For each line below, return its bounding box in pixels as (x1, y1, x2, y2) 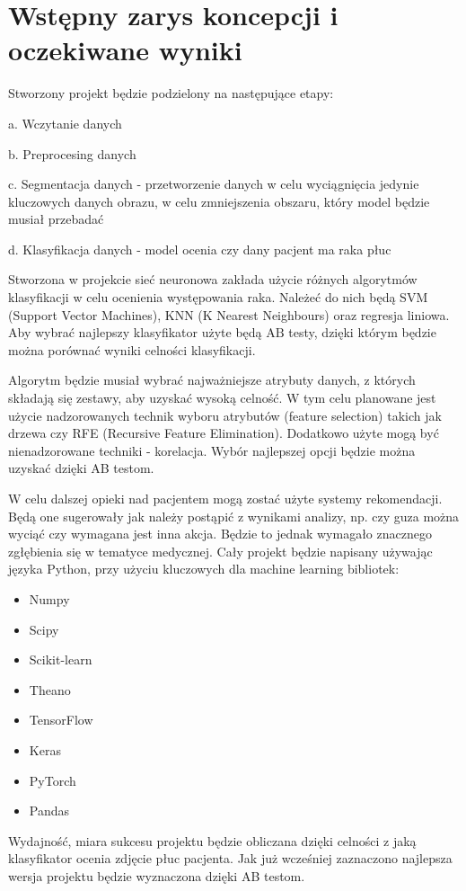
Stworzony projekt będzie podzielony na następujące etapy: (8, 84, 334, 102)
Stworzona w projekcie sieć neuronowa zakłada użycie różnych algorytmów (8, 270, 418, 289)
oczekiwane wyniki (8, 31, 242, 68)
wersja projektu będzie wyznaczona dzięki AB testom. (8, 866, 305, 885)
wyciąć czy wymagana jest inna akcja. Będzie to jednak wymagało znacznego (8, 524, 432, 543)
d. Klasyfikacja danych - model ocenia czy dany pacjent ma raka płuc (8, 239, 391, 258)
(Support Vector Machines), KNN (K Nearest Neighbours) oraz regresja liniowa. (8, 305, 450, 324)
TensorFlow (29, 710, 93, 729)
